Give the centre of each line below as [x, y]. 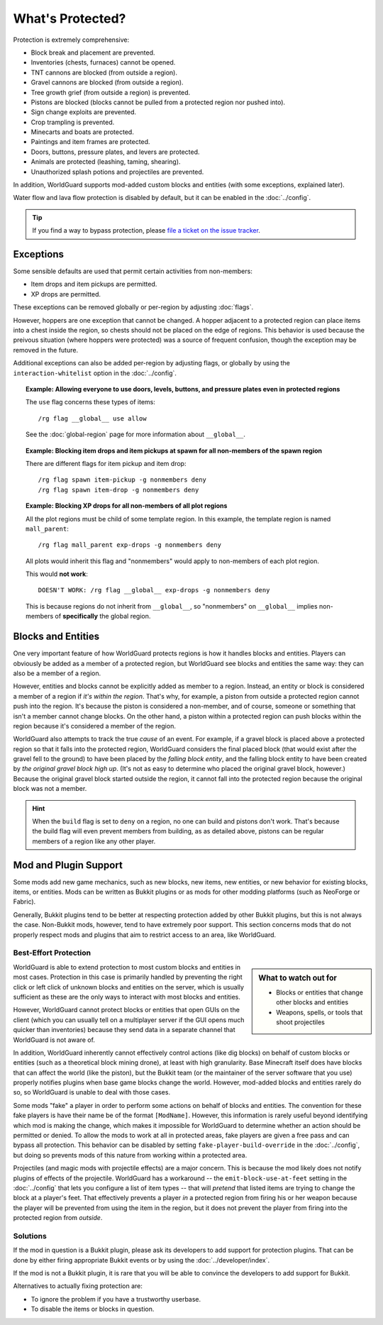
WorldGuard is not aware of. [54, 1040]
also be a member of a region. [57, 673]
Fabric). [24, 902]
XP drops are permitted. [66, 294]
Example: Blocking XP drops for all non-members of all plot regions [127, 506]
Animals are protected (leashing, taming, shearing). [106, 162]
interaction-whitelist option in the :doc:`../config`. [95, 373]
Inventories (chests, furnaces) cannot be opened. [103, 62]
